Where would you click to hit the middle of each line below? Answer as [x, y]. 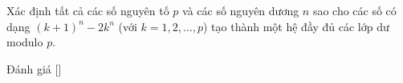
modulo [25, 42]
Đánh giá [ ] [34, 68]
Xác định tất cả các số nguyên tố [88, 10]
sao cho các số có [354, 10]
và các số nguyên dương [241, 10]
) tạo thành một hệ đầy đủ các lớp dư [296, 26]
